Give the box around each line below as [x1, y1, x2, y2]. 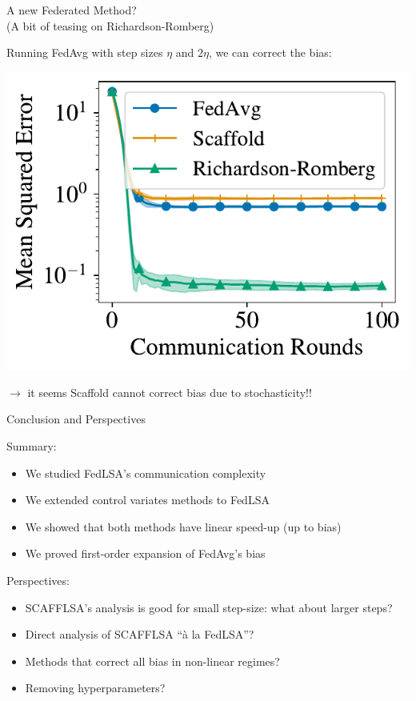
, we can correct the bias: [208, 44, 332, 61]
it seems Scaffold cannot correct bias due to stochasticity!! [27, 383, 312, 400]
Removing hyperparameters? [25, 679, 166, 696]
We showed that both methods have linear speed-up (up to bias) [25, 518, 342, 535]
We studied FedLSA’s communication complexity [25, 464, 266, 481]
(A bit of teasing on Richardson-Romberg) [6, 17, 214, 34]
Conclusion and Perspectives [6, 411, 146, 427]
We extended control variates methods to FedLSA [25, 491, 270, 508]
